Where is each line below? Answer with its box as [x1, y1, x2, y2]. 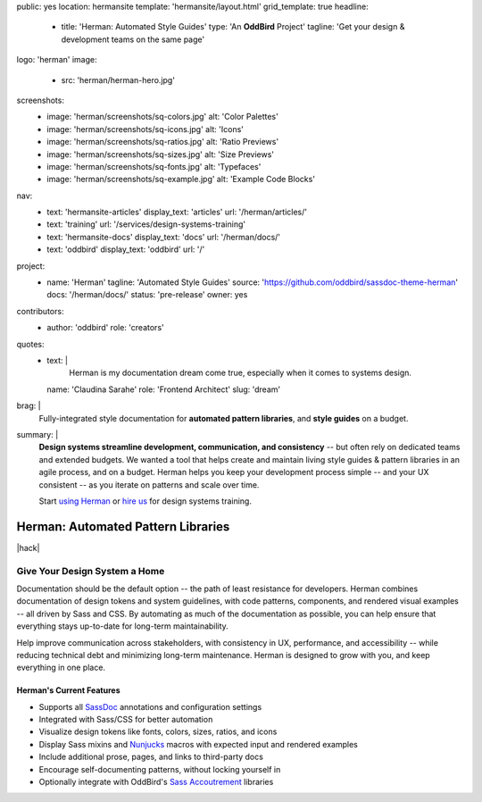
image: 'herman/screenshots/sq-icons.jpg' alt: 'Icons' [46, 123, 245, 134]
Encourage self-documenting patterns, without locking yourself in [38, 764, 281, 774]
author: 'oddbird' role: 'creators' [46, 322, 164, 333]
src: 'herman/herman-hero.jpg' [61, 74, 176, 85]
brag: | [16, 400, 41, 411]
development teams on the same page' [61, 34, 205, 45]
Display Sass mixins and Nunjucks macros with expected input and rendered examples [38, 739, 359, 749]
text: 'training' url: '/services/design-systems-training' [46, 219, 245, 230]
